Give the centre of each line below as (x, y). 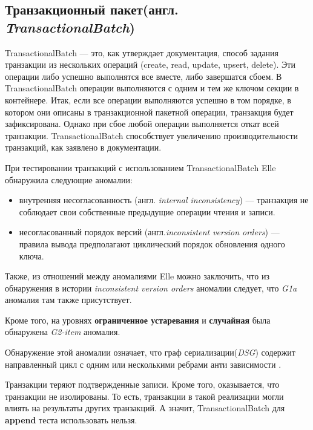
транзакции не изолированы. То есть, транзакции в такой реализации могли (144, 396)
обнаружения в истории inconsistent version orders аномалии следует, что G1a (151, 288)
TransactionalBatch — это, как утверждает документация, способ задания (142, 52)
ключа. (31, 256)
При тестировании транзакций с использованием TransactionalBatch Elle (140, 167)
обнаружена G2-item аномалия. (63, 332)
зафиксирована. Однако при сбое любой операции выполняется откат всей (142, 124)
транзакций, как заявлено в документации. (83, 147)
